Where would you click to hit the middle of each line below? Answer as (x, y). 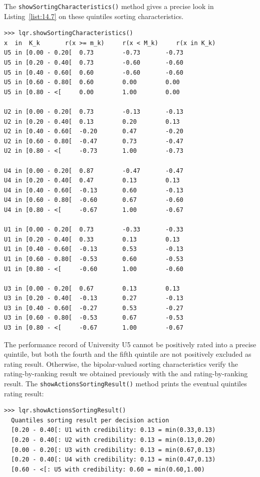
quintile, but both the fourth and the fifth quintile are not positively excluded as (128, 354)
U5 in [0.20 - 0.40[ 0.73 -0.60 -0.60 (94, 63)
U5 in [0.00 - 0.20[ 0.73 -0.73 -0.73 (94, 53)
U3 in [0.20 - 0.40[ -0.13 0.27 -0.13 (94, 298)
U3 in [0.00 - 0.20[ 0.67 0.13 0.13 (92, 288)
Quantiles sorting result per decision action (90, 420)
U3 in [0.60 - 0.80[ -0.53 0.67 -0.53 (94, 318)
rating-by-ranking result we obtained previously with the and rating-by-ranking (126, 374)
